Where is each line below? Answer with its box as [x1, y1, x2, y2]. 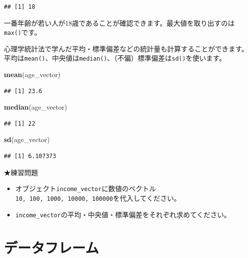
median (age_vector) [4, 102, 67, 112]
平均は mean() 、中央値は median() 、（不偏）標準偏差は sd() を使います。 [4, 53, 226, 63]
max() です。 [4, 27, 41, 37]
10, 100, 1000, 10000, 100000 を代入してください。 [15, 193, 181, 203]
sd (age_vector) [4, 134, 50, 145]
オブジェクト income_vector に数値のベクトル [15, 183, 156, 193]
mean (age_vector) [4, 69, 61, 80]
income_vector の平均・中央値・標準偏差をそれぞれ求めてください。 [15, 209, 231, 219]
